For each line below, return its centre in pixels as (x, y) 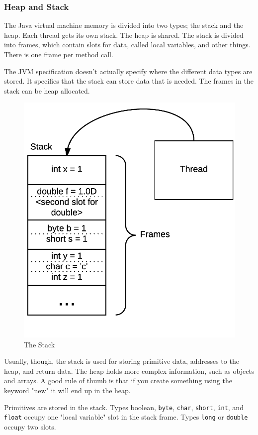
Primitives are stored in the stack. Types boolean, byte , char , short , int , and (124, 407)
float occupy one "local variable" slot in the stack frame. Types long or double (126, 417)
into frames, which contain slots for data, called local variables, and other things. (127, 45)
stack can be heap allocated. (47, 90)
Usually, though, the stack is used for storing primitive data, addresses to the (122, 361)
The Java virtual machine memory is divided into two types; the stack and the (124, 25)
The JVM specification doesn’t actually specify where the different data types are (128, 71)
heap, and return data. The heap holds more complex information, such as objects (129, 371)
